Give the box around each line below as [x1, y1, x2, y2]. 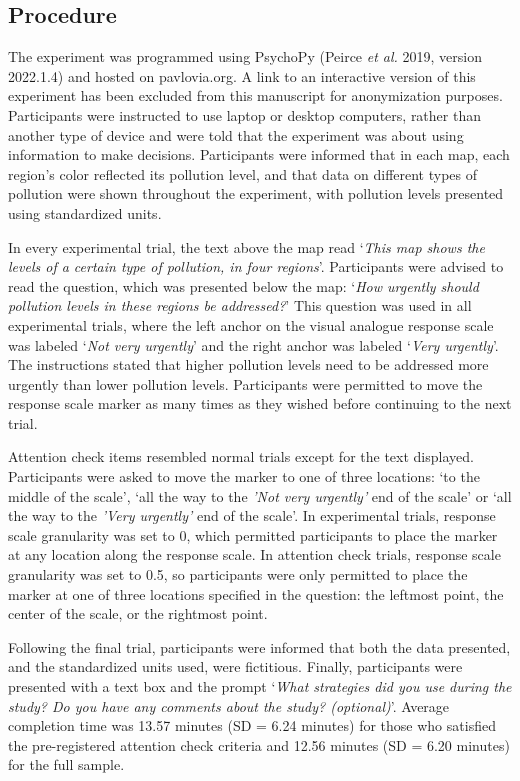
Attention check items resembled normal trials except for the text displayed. [8, 446, 474, 467]
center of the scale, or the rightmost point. [8, 603, 268, 624]
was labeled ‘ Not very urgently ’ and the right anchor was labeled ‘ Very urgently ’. [8, 334, 499, 355]
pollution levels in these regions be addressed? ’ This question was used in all [8, 295, 472, 316]
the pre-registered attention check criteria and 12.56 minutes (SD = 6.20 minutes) [8, 734, 510, 755]
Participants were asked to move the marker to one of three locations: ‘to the [8, 466, 480, 487]
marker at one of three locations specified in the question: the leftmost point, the [8, 583, 504, 604]
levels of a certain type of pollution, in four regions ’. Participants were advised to [8, 256, 504, 277]
